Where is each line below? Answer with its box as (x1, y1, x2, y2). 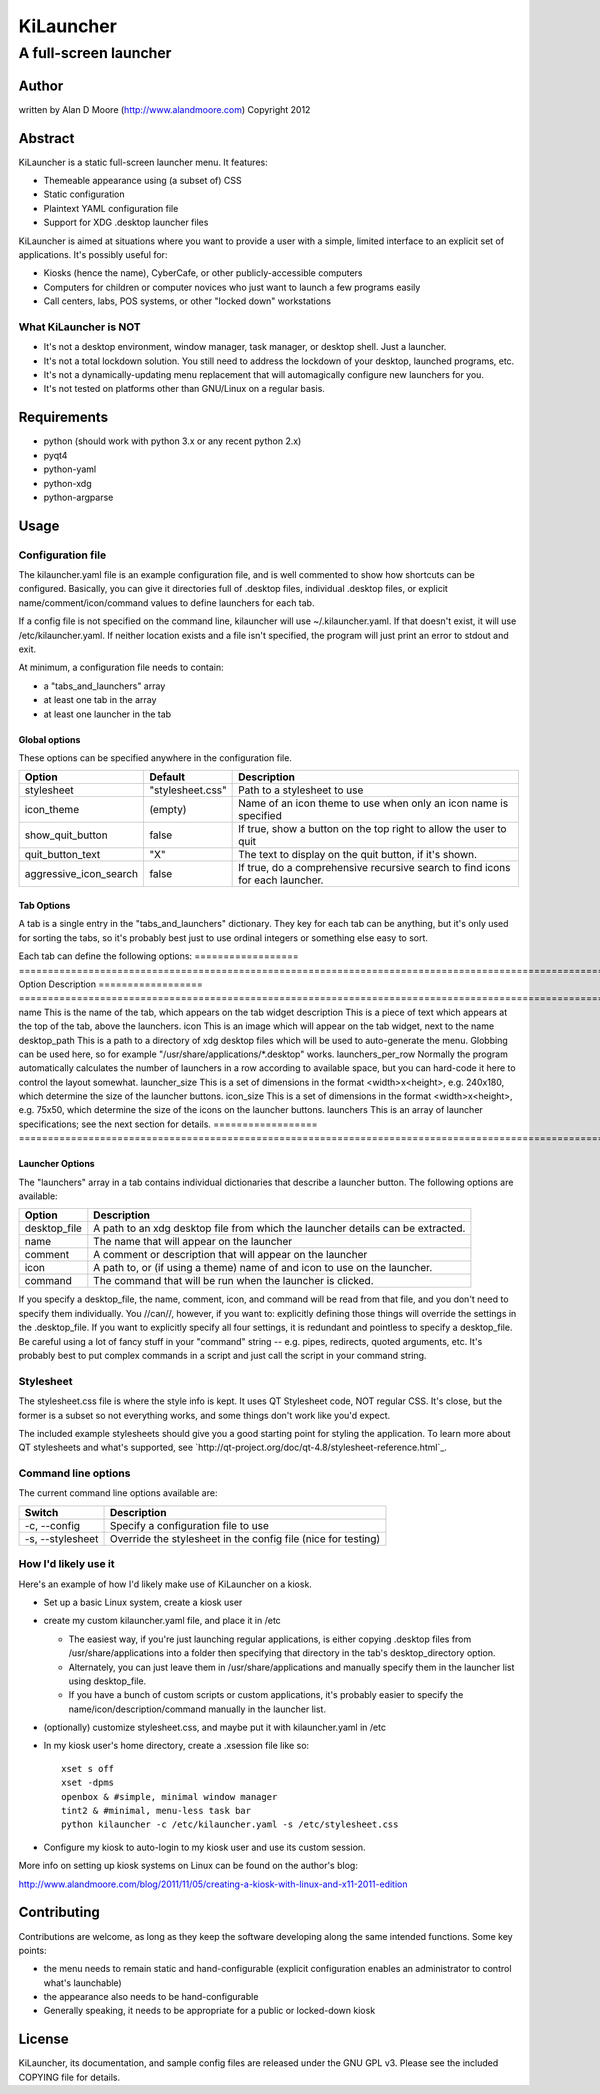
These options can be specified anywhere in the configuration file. (18, 751, 292, 764)
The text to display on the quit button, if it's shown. (238, 848, 478, 862)
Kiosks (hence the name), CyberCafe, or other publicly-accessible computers (43, 267, 363, 279)
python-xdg (43, 477, 92, 489)
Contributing (18, 1904, 100, 1921)
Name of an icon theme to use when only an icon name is (238, 796, 509, 810)
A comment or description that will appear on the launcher (93, 1248, 368, 1262)
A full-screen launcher (18, 44, 172, 62)
